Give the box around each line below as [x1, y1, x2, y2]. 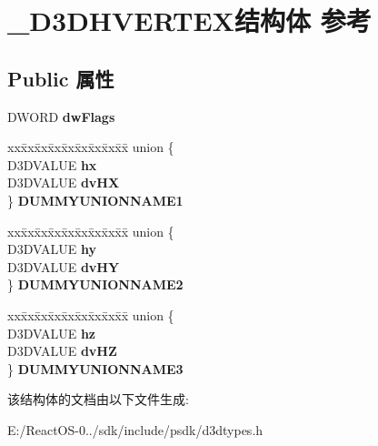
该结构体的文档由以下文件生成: [7, 390, 189, 409]
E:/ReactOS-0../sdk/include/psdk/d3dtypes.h [7, 420, 264, 439]
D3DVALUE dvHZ [7, 341, 117, 360]
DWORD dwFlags [7, 106, 115, 126]
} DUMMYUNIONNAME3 [7, 359, 184, 378]
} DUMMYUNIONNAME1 [7, 190, 184, 209]
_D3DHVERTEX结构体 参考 [7, 2, 372, 39]
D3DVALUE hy [7, 239, 96, 258]
